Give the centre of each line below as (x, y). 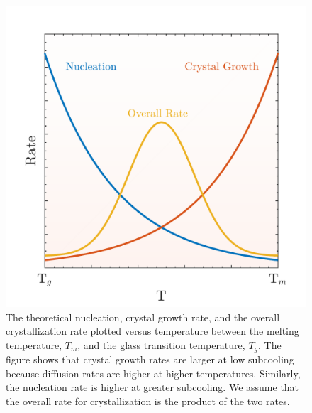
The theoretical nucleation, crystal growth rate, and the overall (143, 317)
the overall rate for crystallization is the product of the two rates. (148, 401)
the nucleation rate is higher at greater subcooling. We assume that (152, 387)
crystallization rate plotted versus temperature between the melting (152, 331)
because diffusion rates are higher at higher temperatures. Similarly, (153, 373)
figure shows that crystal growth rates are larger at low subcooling (150, 359)
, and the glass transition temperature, (161, 344)
